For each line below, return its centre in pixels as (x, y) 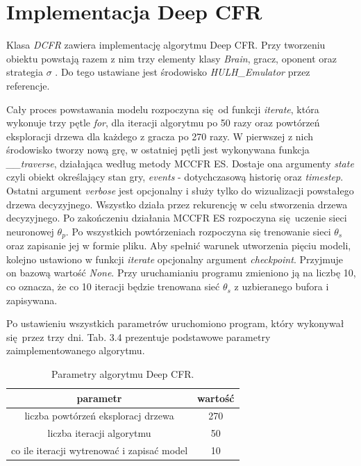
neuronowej (30, 231)
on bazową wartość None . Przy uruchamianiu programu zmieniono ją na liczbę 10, (181, 273)
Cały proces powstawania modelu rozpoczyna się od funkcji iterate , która (163, 109)
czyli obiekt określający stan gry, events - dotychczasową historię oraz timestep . (175, 177)
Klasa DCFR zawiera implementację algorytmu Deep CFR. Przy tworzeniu (166, 45)
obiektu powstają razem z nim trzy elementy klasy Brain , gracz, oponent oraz (172, 58)
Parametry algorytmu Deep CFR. (123, 374)
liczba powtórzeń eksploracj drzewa (99, 416)
